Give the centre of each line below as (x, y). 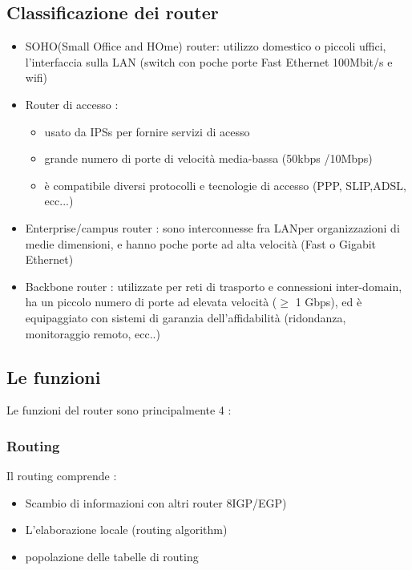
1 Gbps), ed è (329, 302)
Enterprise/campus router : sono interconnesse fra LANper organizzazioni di (212, 227)
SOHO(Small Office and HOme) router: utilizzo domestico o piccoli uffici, (206, 46)
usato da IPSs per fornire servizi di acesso (147, 131)
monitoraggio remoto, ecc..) (93, 333)
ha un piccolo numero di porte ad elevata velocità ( (151, 302)
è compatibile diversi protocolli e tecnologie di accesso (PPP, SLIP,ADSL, (225, 185)
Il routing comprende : (62, 476)
